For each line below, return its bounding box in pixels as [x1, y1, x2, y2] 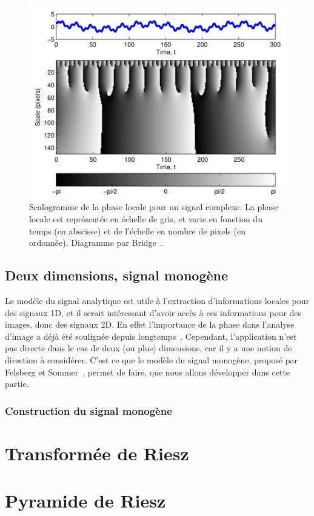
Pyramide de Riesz [5, 488, 166, 513]
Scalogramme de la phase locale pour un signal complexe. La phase [29, 200, 278, 213]
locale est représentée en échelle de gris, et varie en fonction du [29, 213, 262, 225]
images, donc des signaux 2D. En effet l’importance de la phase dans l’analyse [5, 318, 295, 331]
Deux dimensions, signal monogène [5, 266, 229, 285]
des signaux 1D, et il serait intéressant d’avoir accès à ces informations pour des [5, 306, 302, 319]
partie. [5, 377, 29, 390]
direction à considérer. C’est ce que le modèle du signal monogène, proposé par [5, 354, 298, 366]
